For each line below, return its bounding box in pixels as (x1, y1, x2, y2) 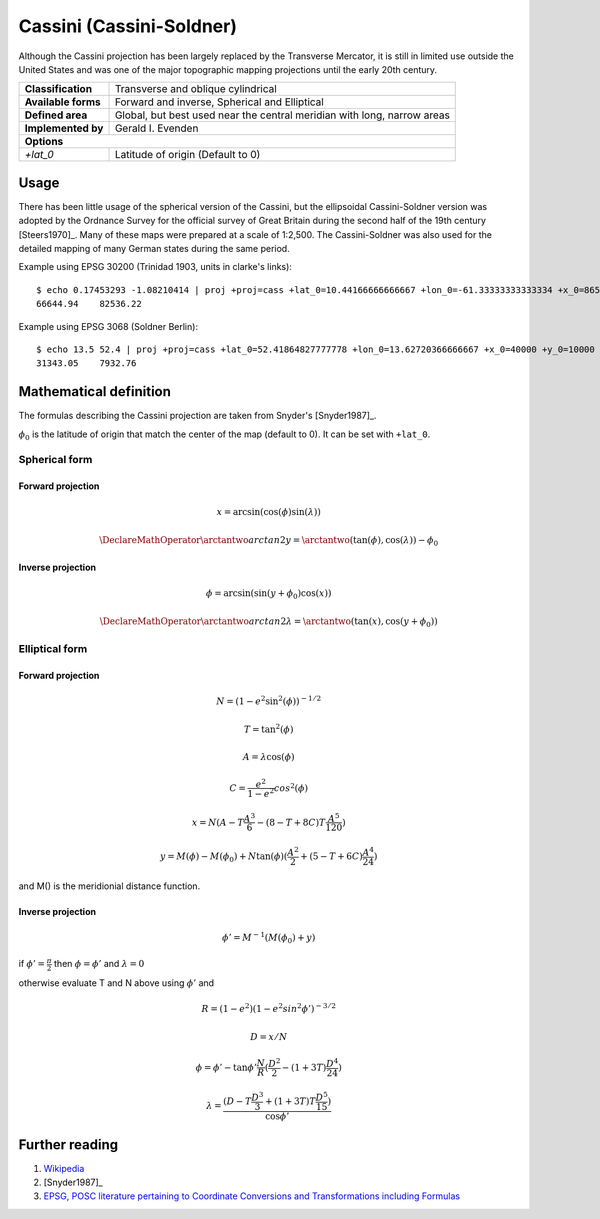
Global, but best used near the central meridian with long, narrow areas (114, 108, 450, 122)
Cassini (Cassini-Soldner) (18, 15, 237, 37)
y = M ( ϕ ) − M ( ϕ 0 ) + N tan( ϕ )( (160, 850, 288, 864)
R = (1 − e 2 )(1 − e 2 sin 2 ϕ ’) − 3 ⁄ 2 (201, 1001, 337, 1015)
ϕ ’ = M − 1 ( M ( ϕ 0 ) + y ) (221, 930, 316, 945)
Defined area (24, 108, 88, 122)
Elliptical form (18, 642, 88, 656)
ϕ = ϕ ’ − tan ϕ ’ (195, 1061, 257, 1073)
